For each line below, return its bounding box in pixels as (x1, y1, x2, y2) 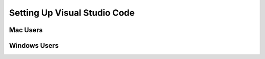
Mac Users (9, 26, 43, 34)
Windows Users (9, 41, 59, 50)
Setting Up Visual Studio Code (9, 7, 135, 18)
